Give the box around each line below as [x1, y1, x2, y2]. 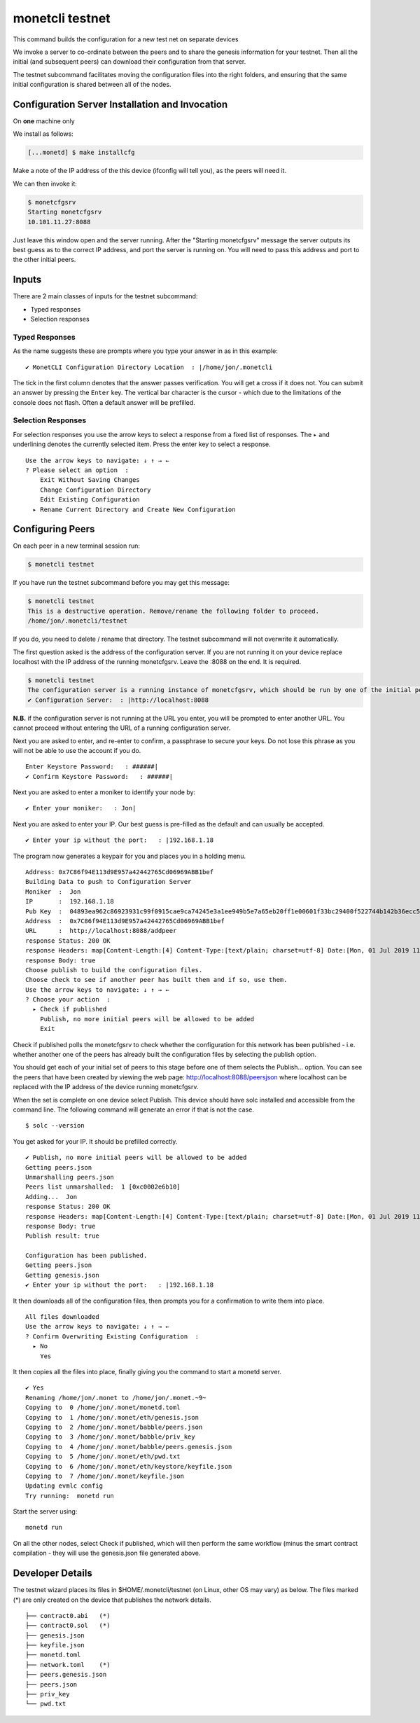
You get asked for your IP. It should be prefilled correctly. [13, 1137, 178, 1145]
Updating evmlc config [25, 1482, 104, 1490]
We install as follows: [13, 130, 73, 138]
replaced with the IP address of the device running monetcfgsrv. [13, 1083, 199, 1091]
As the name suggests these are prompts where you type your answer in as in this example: [13, 347, 278, 355]
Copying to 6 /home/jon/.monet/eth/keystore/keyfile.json [25, 1462, 232, 1470]
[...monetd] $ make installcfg [27, 148, 136, 157]
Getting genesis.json [25, 1271, 99, 1279]
